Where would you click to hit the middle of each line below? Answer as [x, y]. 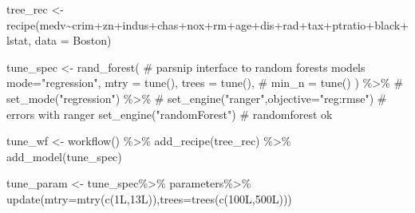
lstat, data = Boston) [59, 40]
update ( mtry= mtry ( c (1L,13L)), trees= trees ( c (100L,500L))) [149, 198]
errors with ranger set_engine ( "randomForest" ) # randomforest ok [170, 114]
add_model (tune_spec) [64, 156]
